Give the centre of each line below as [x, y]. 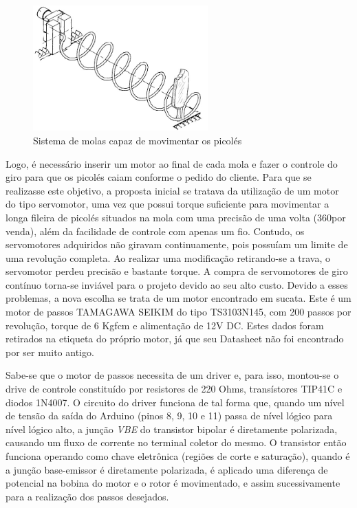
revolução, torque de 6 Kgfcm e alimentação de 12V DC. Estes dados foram [165, 325]
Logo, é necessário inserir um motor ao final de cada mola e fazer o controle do [172, 163]
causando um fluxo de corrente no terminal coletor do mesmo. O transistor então [176, 442]
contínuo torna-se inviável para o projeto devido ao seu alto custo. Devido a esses [177, 284]
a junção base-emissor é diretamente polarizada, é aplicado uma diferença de [167, 469]
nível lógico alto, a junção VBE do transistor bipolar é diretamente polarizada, [172, 429]
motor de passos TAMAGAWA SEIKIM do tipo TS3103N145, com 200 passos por [178, 312]
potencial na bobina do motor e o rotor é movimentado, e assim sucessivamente [173, 483]
